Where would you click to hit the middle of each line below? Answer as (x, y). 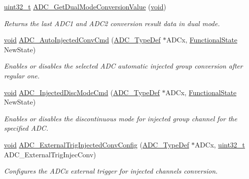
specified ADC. (26, 128)
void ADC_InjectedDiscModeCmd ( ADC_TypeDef (82, 92)
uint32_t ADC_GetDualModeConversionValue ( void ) (85, 6)
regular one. (22, 75)
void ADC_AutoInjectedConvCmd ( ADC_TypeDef (82, 40)
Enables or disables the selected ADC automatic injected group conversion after (124, 66)
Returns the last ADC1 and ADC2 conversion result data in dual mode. (112, 23)
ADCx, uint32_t (220, 144)
